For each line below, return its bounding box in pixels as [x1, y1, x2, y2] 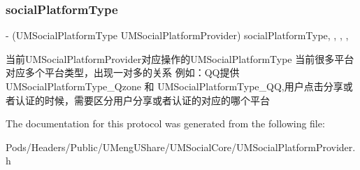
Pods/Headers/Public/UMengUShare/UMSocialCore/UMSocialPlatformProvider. [6, 139, 356, 154]
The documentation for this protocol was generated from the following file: [6, 116, 325, 131]
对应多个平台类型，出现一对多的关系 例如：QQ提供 [6, 65, 240, 80]
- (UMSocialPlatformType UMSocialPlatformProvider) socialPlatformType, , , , [6, 28, 349, 43]
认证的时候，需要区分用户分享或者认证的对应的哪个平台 [15, 92, 270, 107]
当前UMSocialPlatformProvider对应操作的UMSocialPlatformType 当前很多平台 [6, 51, 354, 66]
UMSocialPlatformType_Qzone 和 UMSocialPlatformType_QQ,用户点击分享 [6, 79, 343, 93]
